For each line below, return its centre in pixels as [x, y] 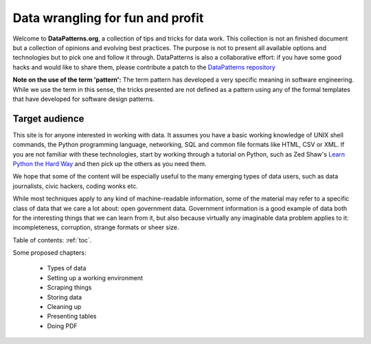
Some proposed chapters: [49, 253]
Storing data [65, 297]
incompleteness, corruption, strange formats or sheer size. [96, 227]
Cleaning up [64, 307]
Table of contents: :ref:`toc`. [52, 240]
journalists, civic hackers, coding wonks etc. [76, 186]
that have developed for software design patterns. [83, 99]
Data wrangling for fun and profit [108, 18]
